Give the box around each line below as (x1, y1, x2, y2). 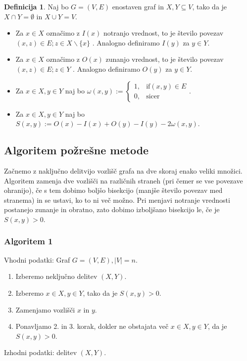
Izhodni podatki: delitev (4, 347, 77, 358)
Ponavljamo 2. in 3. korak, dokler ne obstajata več (15, 321, 169, 331)
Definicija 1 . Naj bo (4, 1, 69, 11)
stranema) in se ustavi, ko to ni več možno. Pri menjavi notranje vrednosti (4, 194, 230, 205)
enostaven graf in (112, 1, 164, 11)
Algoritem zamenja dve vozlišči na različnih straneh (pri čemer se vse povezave (4, 175, 243, 185)
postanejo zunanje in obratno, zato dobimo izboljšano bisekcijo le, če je (4, 204, 220, 215)
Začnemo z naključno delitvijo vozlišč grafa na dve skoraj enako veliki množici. (4, 165, 243, 176)
